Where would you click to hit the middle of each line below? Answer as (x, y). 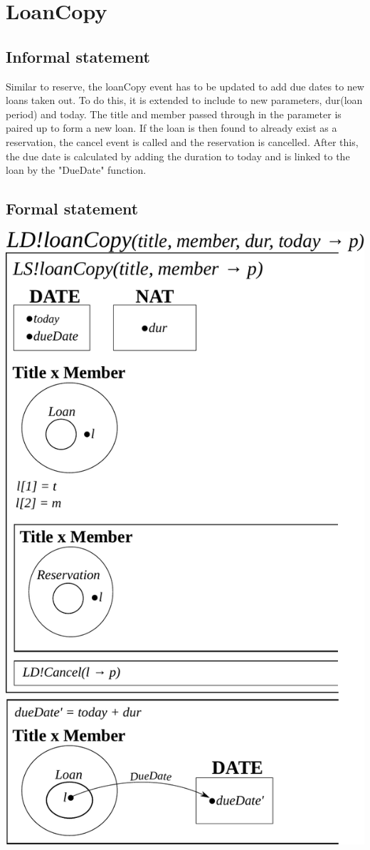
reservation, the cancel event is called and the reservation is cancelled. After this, (182, 141)
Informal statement (78, 56)
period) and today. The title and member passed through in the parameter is (174, 114)
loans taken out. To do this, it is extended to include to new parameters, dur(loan (184, 100)
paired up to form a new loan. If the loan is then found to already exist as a (171, 128)
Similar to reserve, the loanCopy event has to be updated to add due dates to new (185, 86)
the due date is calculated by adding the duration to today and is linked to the (178, 156)
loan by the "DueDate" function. (76, 170)
